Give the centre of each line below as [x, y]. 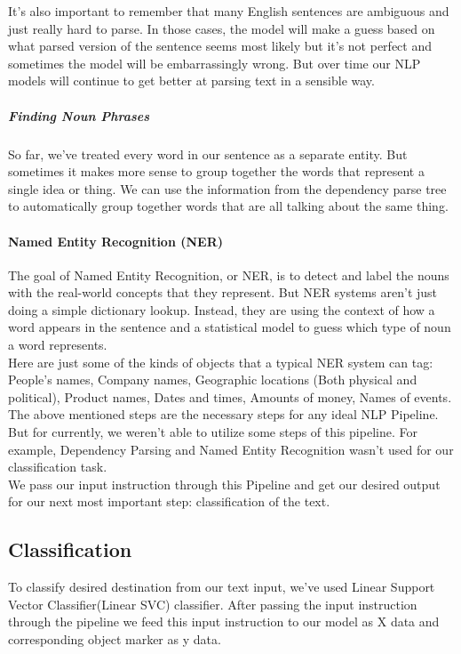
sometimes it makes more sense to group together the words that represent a [216, 171]
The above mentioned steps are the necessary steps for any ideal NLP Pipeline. [223, 414]
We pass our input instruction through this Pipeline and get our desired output [224, 484]
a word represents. [58, 345]
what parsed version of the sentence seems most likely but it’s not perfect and [220, 46]
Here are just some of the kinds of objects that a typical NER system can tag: [221, 362]
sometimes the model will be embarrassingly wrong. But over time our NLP [215, 63]
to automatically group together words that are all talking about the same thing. [228, 206]
